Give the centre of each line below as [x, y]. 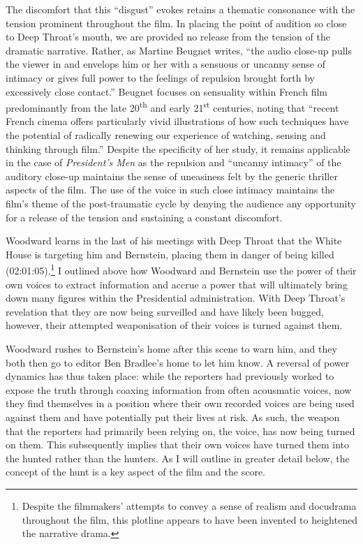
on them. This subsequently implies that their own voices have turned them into [178, 444]
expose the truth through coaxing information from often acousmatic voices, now [179, 389]
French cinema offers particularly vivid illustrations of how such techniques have [177, 121]
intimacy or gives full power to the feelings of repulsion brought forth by [161, 77]
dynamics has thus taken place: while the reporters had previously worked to [170, 376]
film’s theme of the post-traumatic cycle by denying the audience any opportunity [181, 203]
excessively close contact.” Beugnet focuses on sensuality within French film [166, 91]
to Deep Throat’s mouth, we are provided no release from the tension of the [168, 37]
